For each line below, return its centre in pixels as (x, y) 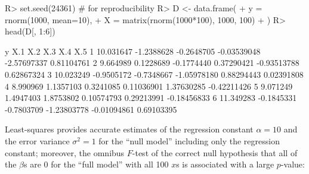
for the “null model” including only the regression (189, 140)
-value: (293, 164)
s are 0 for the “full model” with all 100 (96, 164)
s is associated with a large (225, 164)
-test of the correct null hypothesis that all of (215, 152)
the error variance (37, 140)
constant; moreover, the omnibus (65, 152)
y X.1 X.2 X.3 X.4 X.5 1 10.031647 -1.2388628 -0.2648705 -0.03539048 (133, 51)
